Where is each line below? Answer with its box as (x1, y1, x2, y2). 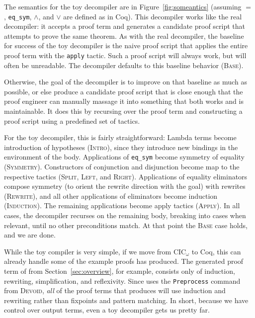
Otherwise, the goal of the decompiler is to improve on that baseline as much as (4, 77, 247, 87)
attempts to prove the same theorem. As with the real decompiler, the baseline (4, 30, 244, 41)
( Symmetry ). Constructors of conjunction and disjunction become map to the (4, 161, 240, 172)
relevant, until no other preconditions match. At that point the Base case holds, (4, 220, 248, 230)
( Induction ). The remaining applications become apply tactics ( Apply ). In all (4, 200, 240, 211)
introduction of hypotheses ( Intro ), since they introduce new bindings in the (4, 142, 238, 152)
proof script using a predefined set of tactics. (4, 115, 140, 126)
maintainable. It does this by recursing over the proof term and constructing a (4, 106, 243, 116)
